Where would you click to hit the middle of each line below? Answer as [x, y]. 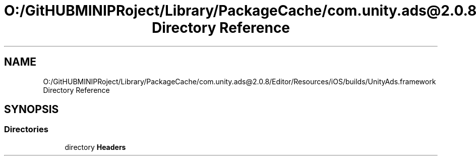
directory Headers [95, 147]
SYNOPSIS [32, 110]
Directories [26, 129]
